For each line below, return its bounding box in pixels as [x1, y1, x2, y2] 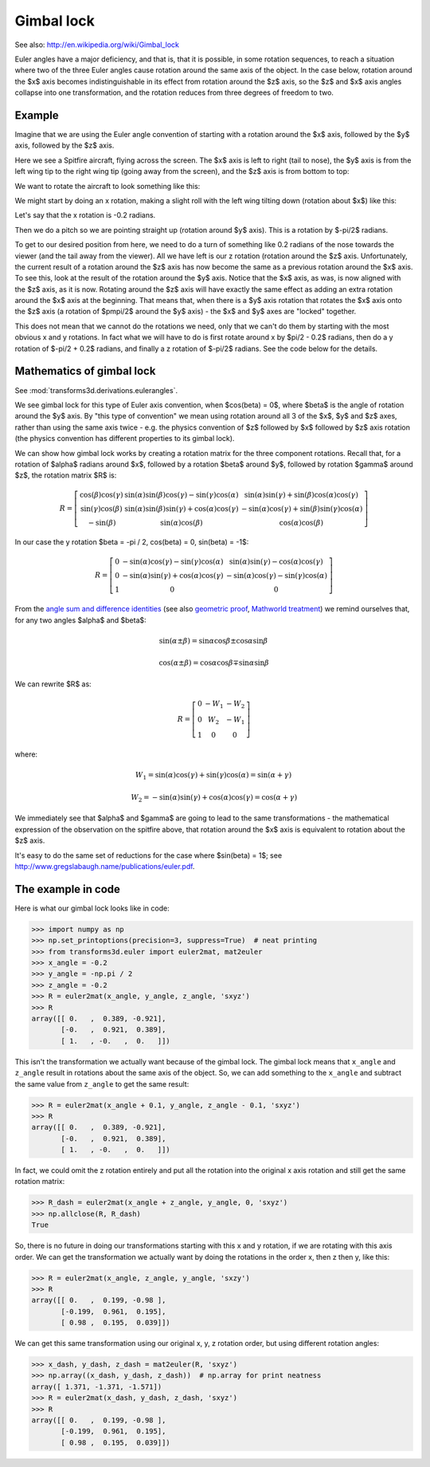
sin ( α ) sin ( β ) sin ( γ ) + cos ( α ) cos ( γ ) [124, 505, 239, 513]
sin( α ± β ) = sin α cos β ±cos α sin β [158, 636, 268, 645]
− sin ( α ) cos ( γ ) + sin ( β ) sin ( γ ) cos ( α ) [241, 505, 363, 513]
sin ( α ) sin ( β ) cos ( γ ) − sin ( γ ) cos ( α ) [124, 490, 239, 500]
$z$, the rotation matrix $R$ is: [14, 470, 117, 480]
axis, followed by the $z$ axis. [14, 140, 115, 151]
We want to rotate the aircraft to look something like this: [14, 181, 201, 191]
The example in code [14, 882, 121, 896]
